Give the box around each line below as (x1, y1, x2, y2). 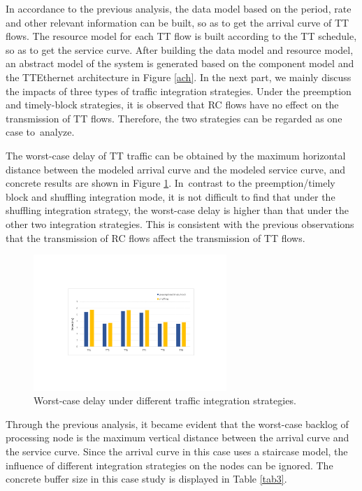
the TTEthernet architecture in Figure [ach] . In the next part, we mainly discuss (6, 69, 352, 84)
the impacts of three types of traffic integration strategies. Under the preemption (6, 83, 352, 98)
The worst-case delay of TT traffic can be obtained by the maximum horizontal (6, 148, 346, 162)
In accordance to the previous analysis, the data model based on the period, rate (6, 1, 352, 15)
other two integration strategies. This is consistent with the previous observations (6, 216, 354, 231)
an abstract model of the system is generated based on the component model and (6, 56, 354, 71)
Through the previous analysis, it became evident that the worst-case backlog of (6, 416, 349, 431)
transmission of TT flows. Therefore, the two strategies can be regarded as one (6, 111, 342, 125)
